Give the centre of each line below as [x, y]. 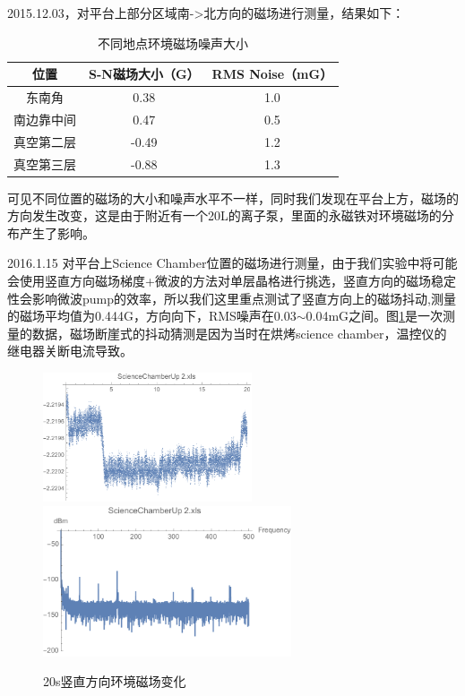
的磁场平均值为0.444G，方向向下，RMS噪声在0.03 [152, 316]
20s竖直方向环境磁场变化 [115, 681]
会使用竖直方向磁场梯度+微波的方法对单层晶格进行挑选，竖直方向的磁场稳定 [232, 281]
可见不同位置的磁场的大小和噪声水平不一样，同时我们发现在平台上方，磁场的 [233, 198]
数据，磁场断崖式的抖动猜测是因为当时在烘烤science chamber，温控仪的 [239, 333]
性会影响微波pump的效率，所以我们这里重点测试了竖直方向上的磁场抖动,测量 [232, 298]
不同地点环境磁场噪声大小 [173, 43]
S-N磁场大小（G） [144, 74]
